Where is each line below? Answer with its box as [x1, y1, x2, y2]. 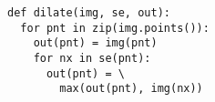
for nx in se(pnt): [33, 51, 151, 65]
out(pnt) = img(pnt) [33, 36, 158, 50]
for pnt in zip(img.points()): [20, 21, 210, 35]
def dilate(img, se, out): [7, 6, 170, 19]
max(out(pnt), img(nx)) [59, 82, 203, 96]
